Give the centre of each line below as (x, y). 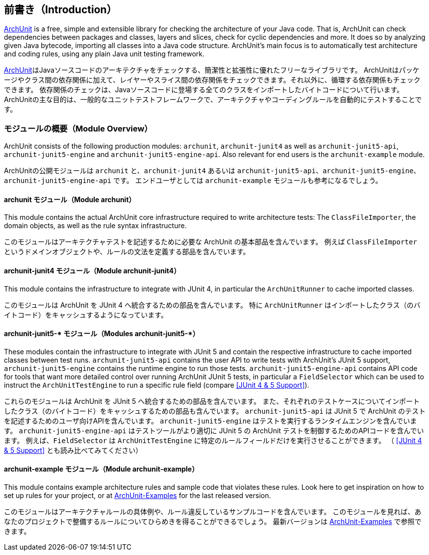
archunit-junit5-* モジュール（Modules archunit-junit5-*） (102, 334)
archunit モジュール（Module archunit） (70, 199)
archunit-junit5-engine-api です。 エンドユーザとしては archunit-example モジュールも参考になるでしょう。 (193, 181)
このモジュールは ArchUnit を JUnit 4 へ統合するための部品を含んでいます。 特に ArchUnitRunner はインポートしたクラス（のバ (212, 305)
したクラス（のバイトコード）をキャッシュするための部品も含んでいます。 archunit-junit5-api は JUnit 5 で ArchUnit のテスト (215, 411)
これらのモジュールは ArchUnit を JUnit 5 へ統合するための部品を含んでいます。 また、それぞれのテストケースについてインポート (212, 401)
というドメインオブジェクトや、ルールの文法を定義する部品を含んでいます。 (127, 252)
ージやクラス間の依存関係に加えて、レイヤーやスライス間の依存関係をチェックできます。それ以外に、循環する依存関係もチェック (212, 80)
